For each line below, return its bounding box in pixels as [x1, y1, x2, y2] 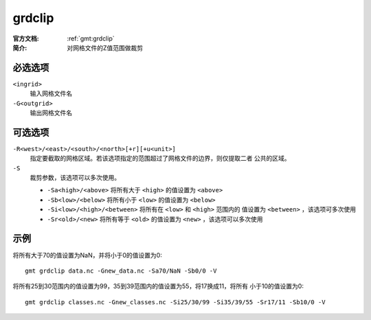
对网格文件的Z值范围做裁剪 [67, 43, 144, 52]
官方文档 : [12, 34, 39, 43]
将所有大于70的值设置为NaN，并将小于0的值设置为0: [12, 251, 163, 259]
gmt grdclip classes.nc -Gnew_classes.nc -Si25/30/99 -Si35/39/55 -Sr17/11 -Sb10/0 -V [25, 298, 326, 306]
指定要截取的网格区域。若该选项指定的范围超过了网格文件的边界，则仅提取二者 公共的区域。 [30, 155, 291, 163]
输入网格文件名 [30, 89, 72, 98]
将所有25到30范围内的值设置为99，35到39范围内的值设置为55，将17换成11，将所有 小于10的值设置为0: [12, 282, 304, 290]
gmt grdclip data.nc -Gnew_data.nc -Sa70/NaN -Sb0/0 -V [25, 266, 217, 275]
